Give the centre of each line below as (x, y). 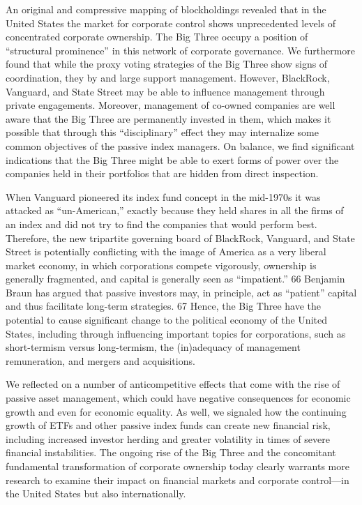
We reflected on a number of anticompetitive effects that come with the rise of (173, 384)
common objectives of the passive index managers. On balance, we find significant (180, 145)
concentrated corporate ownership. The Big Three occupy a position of (157, 37)
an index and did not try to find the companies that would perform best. (161, 224)
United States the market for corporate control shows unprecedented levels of (171, 23)
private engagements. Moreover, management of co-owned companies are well (171, 105)
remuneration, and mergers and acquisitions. (100, 360)
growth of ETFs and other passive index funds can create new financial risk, (168, 425)
